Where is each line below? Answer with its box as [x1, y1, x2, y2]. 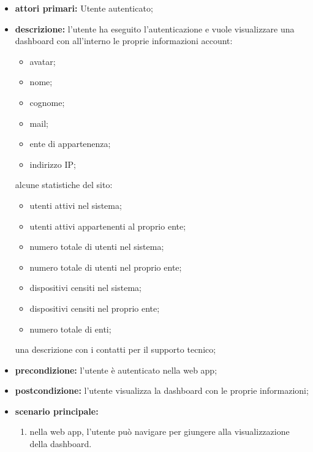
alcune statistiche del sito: [15, 178, 113, 191]
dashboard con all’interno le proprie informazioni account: [15, 34, 233, 47]
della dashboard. [29, 437, 92, 450]
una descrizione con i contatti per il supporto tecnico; [15, 343, 216, 356]
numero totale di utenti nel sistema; [29, 240, 164, 253]
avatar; [29, 55, 56, 67]
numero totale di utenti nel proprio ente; [29, 260, 182, 273]
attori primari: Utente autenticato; [15, 2, 153, 14]
